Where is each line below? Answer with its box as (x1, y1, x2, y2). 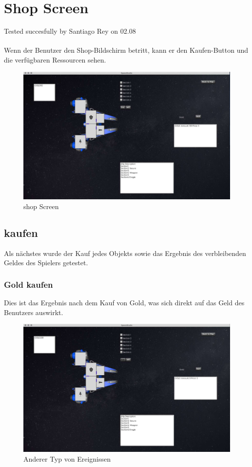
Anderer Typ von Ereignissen (23, 453, 111, 464)
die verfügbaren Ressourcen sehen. (4, 54, 106, 64)
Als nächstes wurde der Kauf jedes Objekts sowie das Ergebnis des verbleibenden (4, 248, 246, 258)
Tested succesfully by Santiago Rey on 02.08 (4, 26, 136, 36)
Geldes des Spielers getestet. (4, 257, 88, 268)
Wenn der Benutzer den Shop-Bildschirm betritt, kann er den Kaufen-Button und (4, 45, 249, 55)
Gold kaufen (4, 278, 53, 290)
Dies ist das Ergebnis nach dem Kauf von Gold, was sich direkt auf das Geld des (4, 297, 245, 307)
